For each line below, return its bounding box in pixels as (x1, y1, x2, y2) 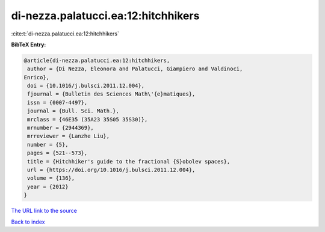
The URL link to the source (11, 207, 78, 215)
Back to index (11, 218, 45, 225)
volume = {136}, (27, 175, 75, 182)
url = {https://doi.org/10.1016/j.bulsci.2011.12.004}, (27, 166, 196, 173)
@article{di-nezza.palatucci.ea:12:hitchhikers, (23, 57, 170, 64)
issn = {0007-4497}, (27, 99, 88, 106)
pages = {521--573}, (27, 150, 88, 156)
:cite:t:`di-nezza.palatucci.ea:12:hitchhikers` (11, 30, 120, 37)
